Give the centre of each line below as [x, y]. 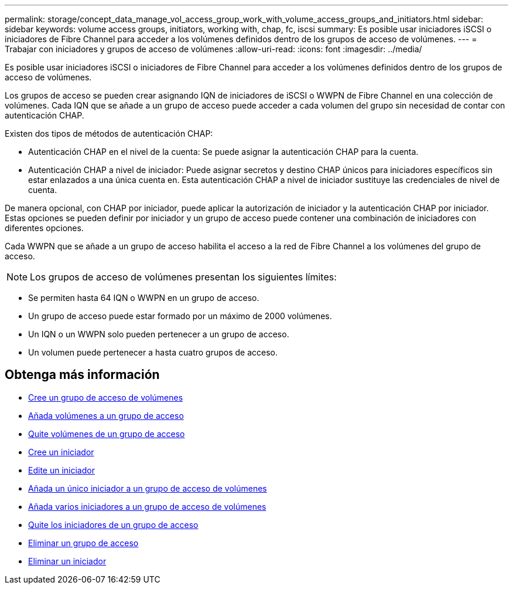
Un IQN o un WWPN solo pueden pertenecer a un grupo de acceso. [159, 334]
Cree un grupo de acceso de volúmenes [106, 397]
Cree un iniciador [61, 452]
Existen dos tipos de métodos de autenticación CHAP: [109, 133]
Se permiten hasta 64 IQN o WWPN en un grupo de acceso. [144, 298]
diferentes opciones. [44, 228]
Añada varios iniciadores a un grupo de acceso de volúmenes [147, 506]
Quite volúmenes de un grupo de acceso [107, 434]
